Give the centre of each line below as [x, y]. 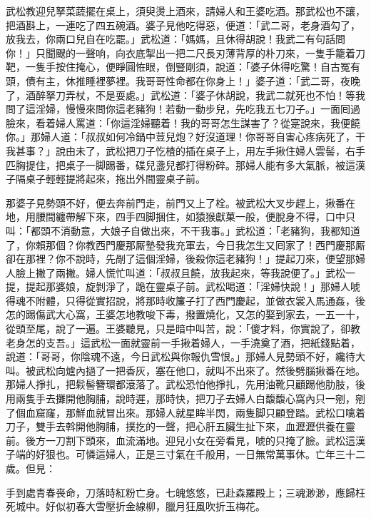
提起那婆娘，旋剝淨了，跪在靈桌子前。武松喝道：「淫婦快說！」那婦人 [188, 286]
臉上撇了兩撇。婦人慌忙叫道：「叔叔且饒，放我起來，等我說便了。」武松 [180, 272]
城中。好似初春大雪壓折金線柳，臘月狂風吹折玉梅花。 [140, 506]
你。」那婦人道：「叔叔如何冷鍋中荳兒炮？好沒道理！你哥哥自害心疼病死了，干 [185, 137]
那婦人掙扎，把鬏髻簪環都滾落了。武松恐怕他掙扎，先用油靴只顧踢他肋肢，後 [185, 384]
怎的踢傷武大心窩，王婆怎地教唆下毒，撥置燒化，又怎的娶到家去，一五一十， [185, 314]
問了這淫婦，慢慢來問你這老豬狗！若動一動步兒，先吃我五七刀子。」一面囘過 [183, 109]
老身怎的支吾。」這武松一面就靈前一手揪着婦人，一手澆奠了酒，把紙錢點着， [183, 342]
